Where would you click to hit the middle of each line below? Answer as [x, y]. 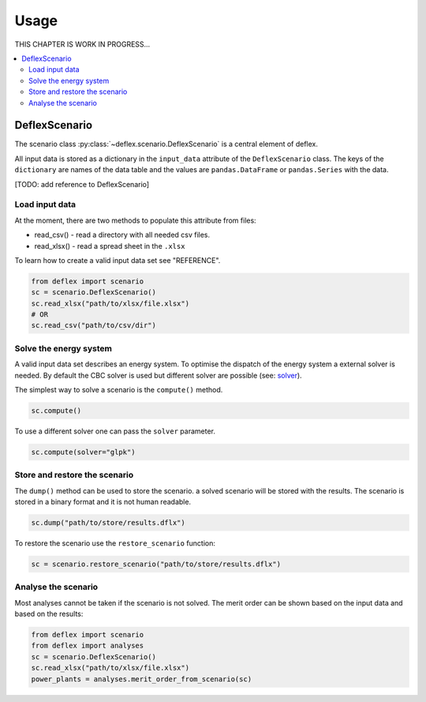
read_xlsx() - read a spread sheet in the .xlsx [110, 246]
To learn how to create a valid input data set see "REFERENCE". [118, 260]
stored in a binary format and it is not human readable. [103, 502]
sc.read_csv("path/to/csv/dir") [94, 325]
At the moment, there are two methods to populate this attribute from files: [135, 220]
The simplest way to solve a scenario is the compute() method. [119, 389]
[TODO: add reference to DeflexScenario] [82, 184]
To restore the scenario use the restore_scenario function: [115, 543]
